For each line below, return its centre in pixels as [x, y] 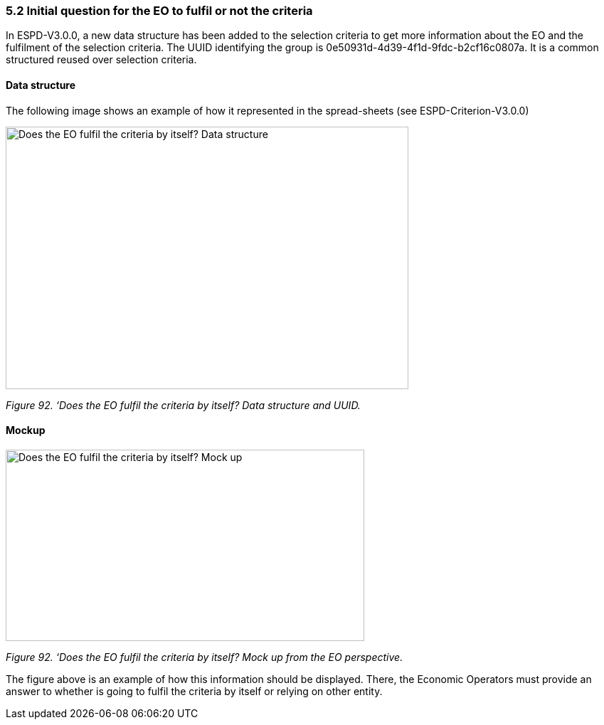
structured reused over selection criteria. [101, 60]
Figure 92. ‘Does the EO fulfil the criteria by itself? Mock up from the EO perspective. [205, 657]
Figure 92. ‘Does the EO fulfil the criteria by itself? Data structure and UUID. [183, 405]
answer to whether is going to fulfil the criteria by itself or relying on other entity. [194, 691]
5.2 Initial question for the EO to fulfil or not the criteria [159, 11]
